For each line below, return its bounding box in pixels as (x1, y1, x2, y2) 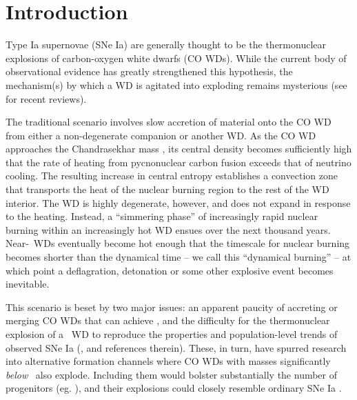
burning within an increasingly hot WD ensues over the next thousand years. (6, 222, 331, 237)
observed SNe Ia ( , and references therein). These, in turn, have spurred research (6, 340, 347, 354)
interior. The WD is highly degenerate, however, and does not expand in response (6, 195, 351, 210)
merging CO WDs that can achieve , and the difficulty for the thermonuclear (6, 313, 330, 328)
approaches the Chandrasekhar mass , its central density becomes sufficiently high (6, 141, 352, 156)
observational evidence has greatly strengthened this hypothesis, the (6, 64, 293, 79)
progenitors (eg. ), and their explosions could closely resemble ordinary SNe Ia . (6, 381, 342, 395)
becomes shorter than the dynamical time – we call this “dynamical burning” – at (6, 250, 351, 264)
